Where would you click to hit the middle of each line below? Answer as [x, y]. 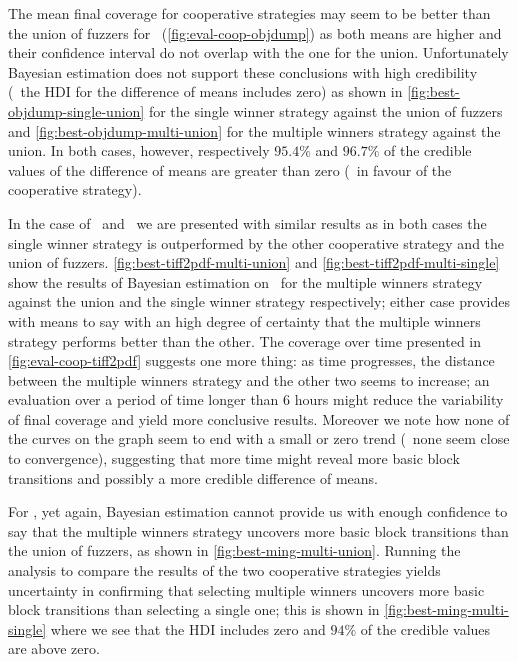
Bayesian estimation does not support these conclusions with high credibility [243, 71]
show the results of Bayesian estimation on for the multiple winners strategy [245, 281]
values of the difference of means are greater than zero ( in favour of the [230, 169]
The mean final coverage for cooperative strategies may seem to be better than [249, 13]
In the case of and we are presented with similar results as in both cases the [247, 222]
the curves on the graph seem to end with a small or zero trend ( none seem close [259, 438]
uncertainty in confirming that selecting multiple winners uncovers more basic [246, 589]
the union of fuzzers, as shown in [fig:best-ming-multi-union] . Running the [234, 550]
